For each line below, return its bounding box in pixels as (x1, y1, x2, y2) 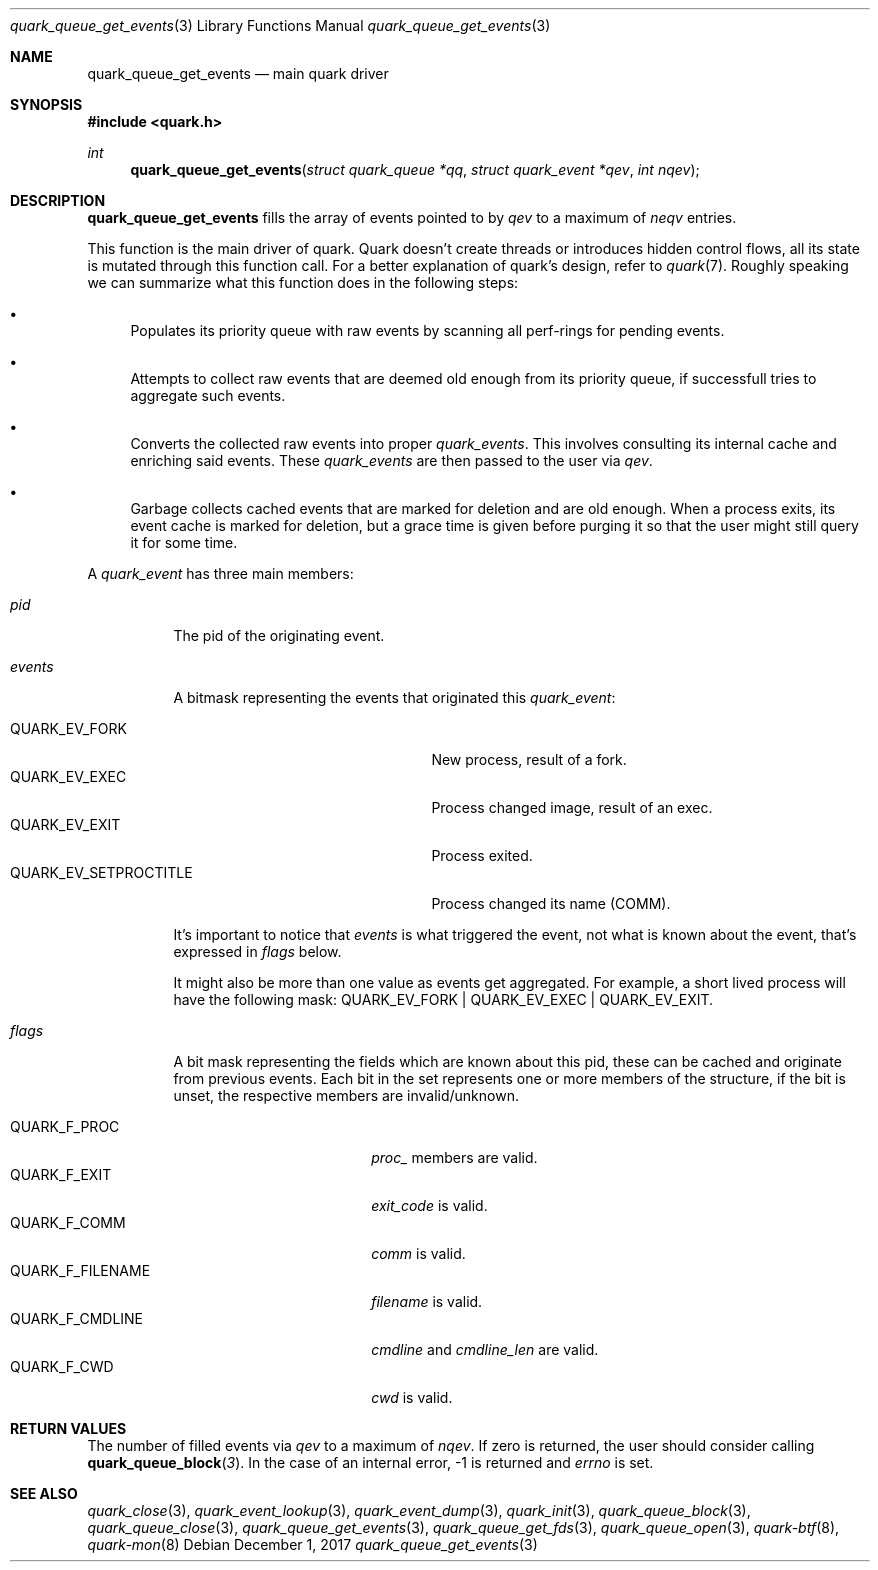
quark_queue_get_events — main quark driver (87, 65, 389, 82)
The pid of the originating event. (173, 627, 385, 644)
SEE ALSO (10, 1485, 78, 1502)
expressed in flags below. (173, 943, 342, 960)
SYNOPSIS (10, 96, 83, 113)
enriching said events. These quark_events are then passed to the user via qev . (130, 452, 653, 469)
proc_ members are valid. (371, 1149, 538, 1166)
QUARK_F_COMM (10, 1214, 126, 1231)
